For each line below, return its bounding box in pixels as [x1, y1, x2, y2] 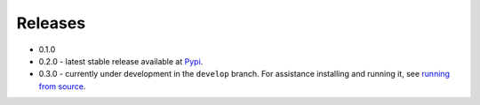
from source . [38, 80, 86, 92]
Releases [16, 13, 86, 33]
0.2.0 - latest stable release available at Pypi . [38, 56, 204, 66]
